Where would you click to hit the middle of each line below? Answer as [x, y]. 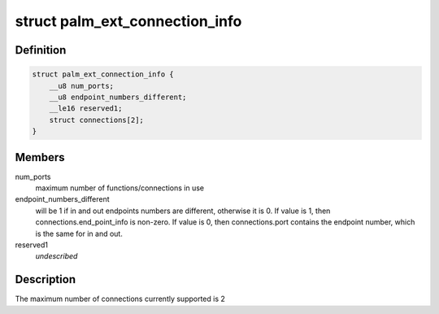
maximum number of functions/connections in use [120, 188]
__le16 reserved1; [86, 109]
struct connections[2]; [96, 120]
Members [40, 157]
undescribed [57, 256]
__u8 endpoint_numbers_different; [118, 97]
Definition [41, 50]
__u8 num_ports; [81, 86]
